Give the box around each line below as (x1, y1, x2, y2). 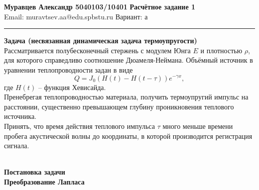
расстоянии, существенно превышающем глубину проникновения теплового (4, 101, 234, 111)
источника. (4, 111, 36, 121)
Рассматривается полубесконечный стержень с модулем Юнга (4, 45, 191, 55)
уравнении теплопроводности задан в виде (4, 64, 133, 75)
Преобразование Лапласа (4, 176, 85, 187)
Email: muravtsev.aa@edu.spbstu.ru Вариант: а (4, 11, 148, 21)
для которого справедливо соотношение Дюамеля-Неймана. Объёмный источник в (4, 55, 253, 65)
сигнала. (4, 140, 29, 151)
